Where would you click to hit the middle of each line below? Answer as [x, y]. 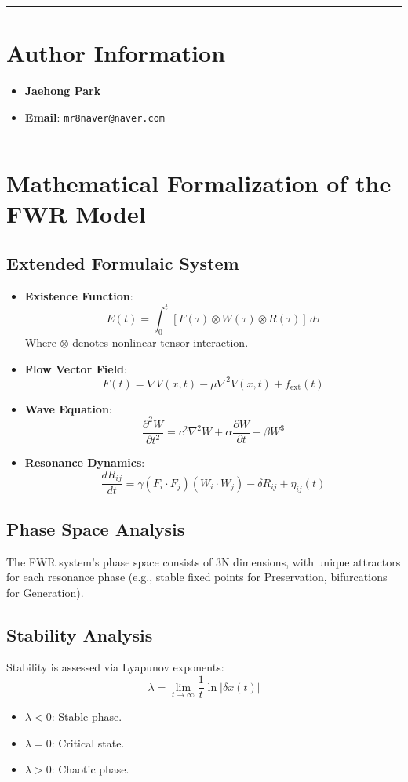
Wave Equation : [68, 408]
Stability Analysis [80, 634]
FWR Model [76, 213]
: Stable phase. [87, 717]
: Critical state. [88, 742]
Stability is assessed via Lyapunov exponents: [115, 667]
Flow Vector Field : [76, 368]
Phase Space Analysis [96, 528]
